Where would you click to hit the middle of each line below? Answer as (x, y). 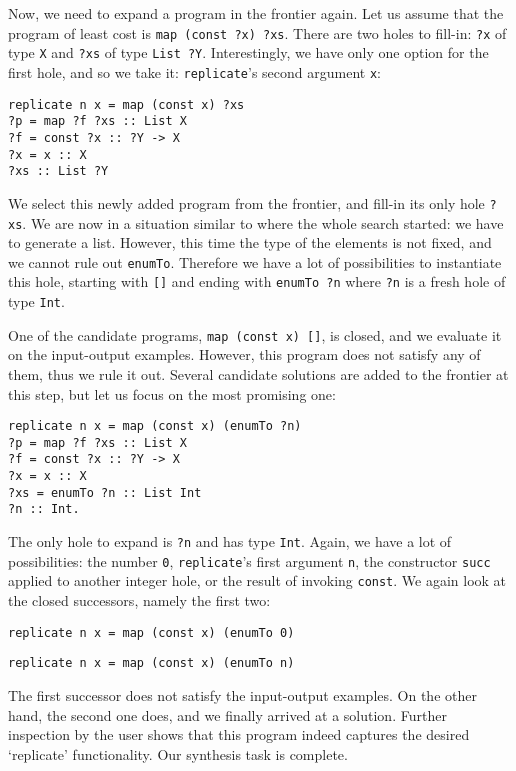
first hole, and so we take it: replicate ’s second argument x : (194, 71)
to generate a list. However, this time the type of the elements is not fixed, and (250, 242)
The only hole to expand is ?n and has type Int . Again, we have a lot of (230, 541)
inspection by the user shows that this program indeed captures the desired (239, 734)
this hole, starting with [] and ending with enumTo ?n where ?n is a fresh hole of (257, 281)
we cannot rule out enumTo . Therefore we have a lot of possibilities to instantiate (255, 261)
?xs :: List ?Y (58, 171)
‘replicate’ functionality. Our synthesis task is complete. (178, 753)
